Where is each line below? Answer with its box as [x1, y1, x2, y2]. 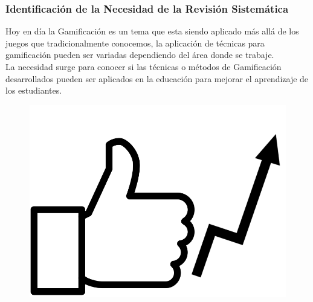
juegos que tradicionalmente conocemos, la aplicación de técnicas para [5, 36, 265, 49]
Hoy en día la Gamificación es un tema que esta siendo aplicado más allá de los [5, 25, 299, 37]
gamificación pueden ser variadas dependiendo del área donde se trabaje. [5, 48, 274, 61]
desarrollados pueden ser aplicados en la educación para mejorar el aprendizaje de [5, 72, 309, 85]
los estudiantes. [5, 84, 62, 97]
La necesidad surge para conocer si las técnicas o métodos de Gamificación [5, 60, 282, 72]
